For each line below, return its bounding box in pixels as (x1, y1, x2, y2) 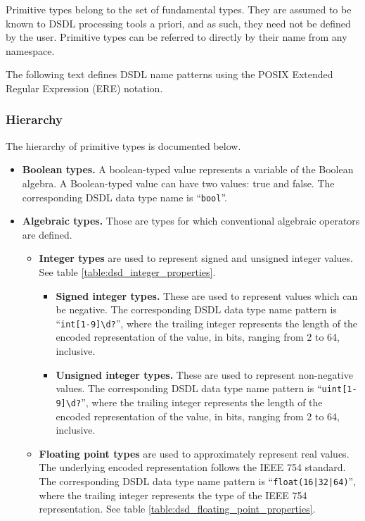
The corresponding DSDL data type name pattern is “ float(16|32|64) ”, (39, 473, 357, 488)
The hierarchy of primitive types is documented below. (6, 138, 241, 153)
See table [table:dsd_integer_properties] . (39, 265, 216, 279)
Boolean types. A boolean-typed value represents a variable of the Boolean (22, 162, 354, 177)
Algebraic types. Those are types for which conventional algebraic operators (22, 213, 360, 228)
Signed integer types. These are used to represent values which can (56, 288, 358, 303)
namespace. (6, 43, 55, 58)
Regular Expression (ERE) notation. (6, 80, 163, 95)
